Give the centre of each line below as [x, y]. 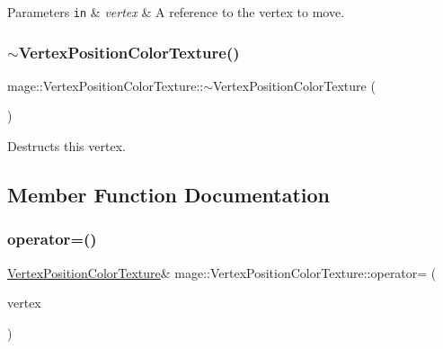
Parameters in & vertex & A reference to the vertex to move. [176, 12]
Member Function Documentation [169, 195]
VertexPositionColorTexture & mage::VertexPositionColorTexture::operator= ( [222, 272]
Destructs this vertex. [66, 146]
